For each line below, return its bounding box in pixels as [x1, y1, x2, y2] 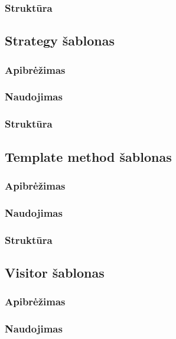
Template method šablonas [5, 147, 172, 165]
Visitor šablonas [5, 263, 105, 281]
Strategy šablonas [5, 31, 115, 50]
